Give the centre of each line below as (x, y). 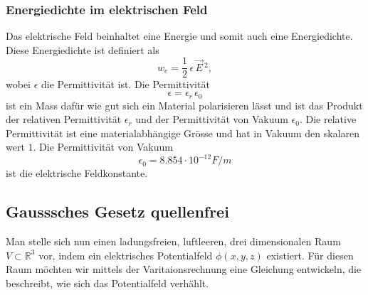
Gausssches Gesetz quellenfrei (117, 211)
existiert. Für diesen (310, 255)
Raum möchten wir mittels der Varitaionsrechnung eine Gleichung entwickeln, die (184, 269)
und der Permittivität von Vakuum (212, 119)
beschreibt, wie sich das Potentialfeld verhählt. (107, 283)
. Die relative (328, 119)
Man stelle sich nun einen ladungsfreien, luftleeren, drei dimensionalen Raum (173, 241)
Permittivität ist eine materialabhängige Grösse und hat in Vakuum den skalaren (183, 133)
